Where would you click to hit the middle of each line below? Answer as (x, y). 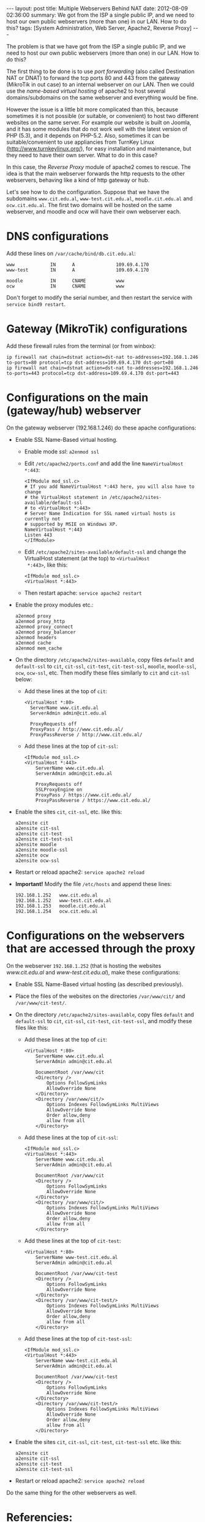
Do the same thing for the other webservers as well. (72, 1493)
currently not (42, 519)
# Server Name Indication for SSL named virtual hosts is (100, 513)
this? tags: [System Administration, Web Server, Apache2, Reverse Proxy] (99, 28)
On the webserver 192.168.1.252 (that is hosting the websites (84, 965)
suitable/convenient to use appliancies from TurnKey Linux (80, 142)
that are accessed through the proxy (101, 949)
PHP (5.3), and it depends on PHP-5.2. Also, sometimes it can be (88, 135)
